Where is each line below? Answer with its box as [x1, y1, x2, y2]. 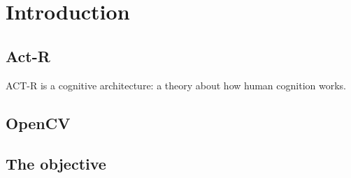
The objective [6, 153, 106, 175]
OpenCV [6, 112, 71, 133]
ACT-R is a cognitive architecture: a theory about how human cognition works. [6, 77, 346, 92]
